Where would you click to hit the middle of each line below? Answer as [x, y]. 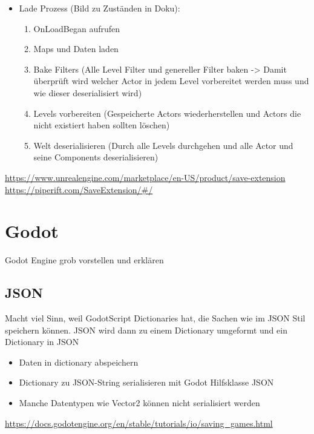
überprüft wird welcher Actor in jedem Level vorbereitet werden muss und [171, 81]
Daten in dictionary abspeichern [79, 362]
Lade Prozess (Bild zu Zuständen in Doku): [100, 8]
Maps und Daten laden [76, 49]
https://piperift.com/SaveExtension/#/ [79, 189]
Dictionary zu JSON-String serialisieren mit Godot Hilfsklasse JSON [146, 382]
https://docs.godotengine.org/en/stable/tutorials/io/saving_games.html [139, 423]
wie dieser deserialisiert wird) [88, 92]
